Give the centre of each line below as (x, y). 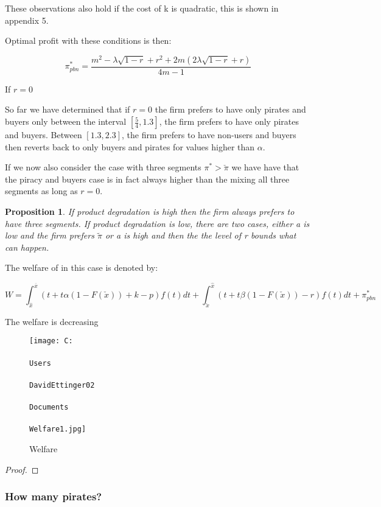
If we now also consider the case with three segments (103, 167)
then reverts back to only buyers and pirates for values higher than (130, 146)
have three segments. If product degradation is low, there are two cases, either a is (157, 223)
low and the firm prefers (50, 235)
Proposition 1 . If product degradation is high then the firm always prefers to (150, 212)
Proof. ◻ (22, 469)
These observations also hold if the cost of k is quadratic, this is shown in (142, 8)
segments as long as (41, 191)
